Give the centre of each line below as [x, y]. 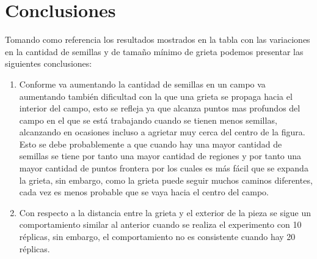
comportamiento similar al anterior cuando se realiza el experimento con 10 [160, 224]
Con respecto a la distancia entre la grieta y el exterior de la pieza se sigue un [165, 212]
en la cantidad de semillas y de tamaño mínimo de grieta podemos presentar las [154, 51]
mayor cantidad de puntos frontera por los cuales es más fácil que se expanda [164, 168]
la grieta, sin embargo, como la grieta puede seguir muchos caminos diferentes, [166, 180]
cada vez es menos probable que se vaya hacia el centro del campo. [144, 192]
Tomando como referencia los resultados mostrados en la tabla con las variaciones [158, 39]
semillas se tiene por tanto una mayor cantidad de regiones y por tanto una [160, 156]
